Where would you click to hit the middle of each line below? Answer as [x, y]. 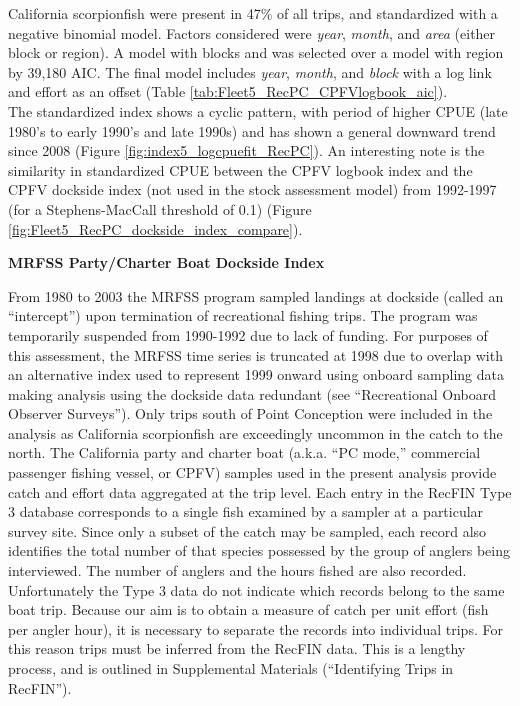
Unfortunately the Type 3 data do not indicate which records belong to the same [256, 589]
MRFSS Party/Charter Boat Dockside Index [166, 262]
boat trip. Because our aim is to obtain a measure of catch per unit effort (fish [248, 609]
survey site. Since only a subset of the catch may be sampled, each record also [247, 530]
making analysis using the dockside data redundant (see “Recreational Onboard [252, 393]
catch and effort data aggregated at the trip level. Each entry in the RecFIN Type [260, 491]
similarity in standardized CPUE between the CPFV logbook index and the [240, 169]
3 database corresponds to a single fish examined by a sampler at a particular [246, 511]
